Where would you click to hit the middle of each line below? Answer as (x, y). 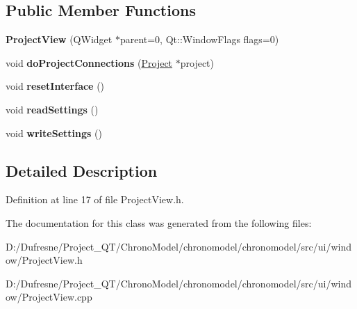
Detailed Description (82, 170)
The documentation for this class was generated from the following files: (159, 222)
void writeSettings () (54, 133)
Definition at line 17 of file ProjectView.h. (95, 199)
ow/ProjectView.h (44, 260)
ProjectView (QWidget (59, 39)
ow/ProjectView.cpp (49, 297)
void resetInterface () (55, 86)
